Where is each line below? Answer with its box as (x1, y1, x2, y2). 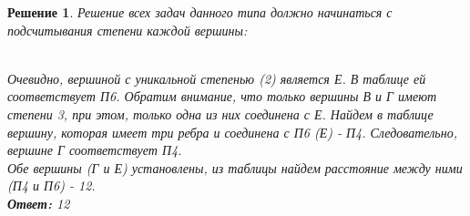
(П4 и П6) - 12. (7, 176, 96, 195)
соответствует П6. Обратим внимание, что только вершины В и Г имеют (7, 87, 437, 106)
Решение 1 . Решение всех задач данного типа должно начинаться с (7, 3, 393, 21)
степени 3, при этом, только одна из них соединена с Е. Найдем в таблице (7, 104, 434, 123)
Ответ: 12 (7, 193, 70, 212)
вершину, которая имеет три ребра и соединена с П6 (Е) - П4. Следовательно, (7, 122, 457, 141)
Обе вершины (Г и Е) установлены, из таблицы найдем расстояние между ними (7, 158, 463, 177)
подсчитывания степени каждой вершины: (7, 20, 248, 39)
